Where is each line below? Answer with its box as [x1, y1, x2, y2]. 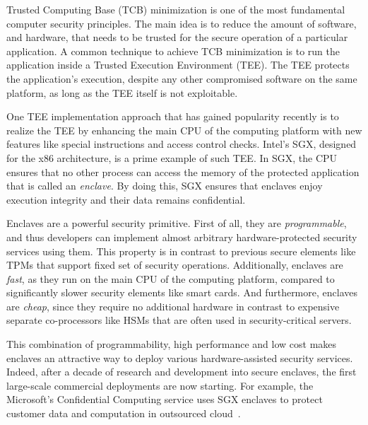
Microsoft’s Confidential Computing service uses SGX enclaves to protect [6, 392, 323, 407]
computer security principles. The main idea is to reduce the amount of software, [6, 16, 357, 30]
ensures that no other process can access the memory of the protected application [6, 164, 360, 179]
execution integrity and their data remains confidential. [6, 192, 246, 206]
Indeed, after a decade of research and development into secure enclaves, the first [6, 364, 357, 379]
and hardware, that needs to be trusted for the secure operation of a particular [6, 30, 348, 45]
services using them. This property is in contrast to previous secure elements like [6, 243, 356, 258]
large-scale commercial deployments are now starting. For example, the [6, 378, 314, 392]
